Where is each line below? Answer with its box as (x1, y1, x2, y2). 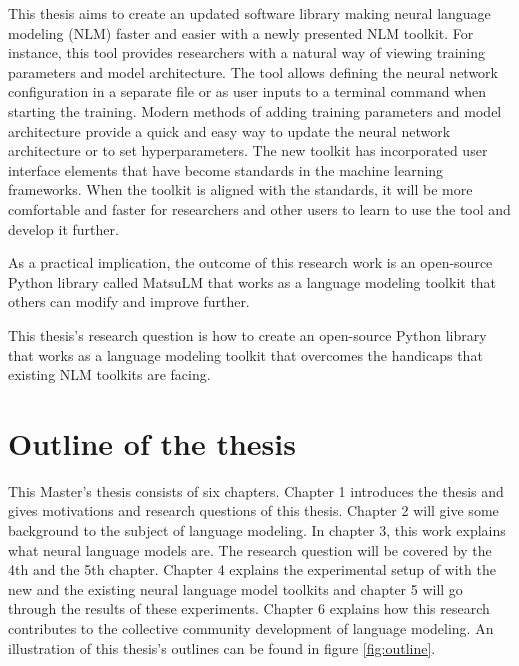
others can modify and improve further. (8, 291, 250, 312)
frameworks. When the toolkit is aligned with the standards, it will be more (8, 179, 473, 200)
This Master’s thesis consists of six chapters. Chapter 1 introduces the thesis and (8, 480, 504, 501)
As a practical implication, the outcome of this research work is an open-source (8, 252, 493, 273)
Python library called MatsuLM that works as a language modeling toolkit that (8, 271, 497, 292)
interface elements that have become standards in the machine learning (8, 159, 444, 180)
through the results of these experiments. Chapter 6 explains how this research (8, 598, 490, 619)
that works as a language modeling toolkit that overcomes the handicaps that (8, 344, 483, 365)
